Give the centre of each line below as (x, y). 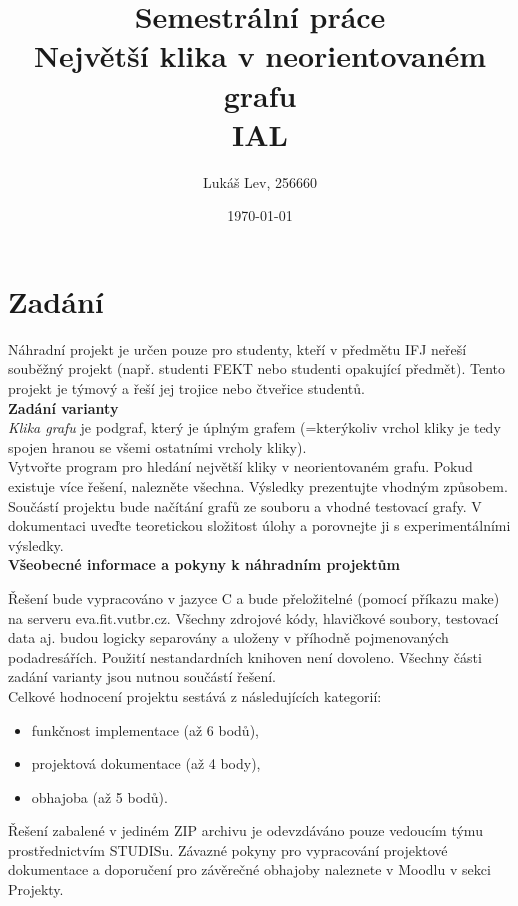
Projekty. (36, 889)
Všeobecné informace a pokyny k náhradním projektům (204, 564)
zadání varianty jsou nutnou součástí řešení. (142, 676)
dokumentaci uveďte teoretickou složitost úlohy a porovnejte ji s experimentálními (259, 525)
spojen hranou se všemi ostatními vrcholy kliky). (157, 446)
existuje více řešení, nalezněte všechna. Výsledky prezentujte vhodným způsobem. (258, 485)
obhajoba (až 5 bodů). (99, 796)
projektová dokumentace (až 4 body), (146, 763)
